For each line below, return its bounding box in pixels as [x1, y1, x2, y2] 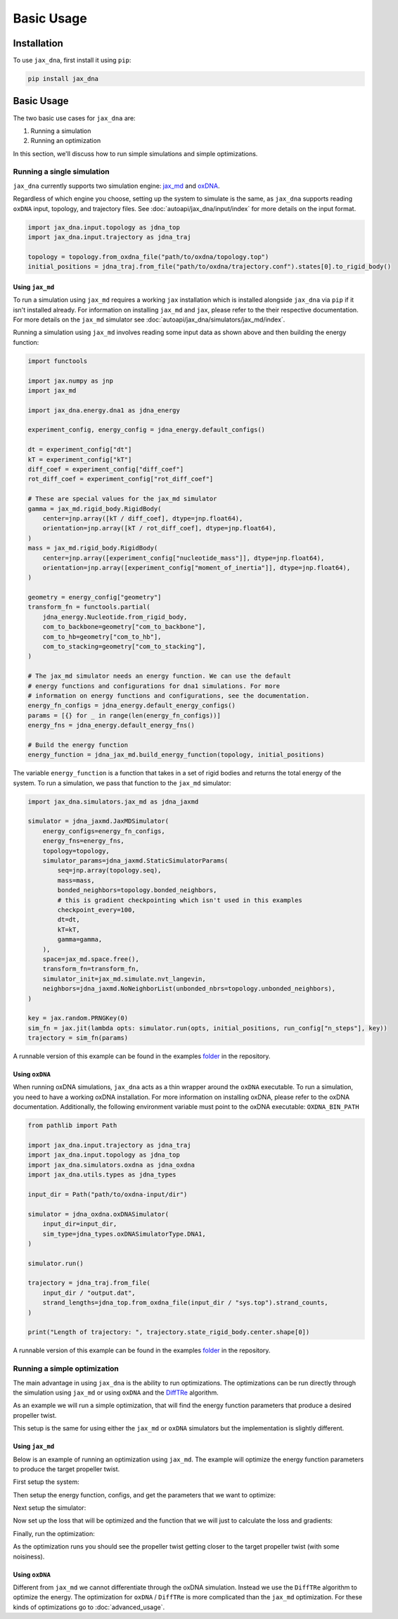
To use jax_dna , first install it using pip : [13, 56, 131, 65]
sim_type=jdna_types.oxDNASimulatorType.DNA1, [42, 1230, 207, 1238]
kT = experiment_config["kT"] [27, 455, 132, 464]
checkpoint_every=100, [57, 906, 136, 914]
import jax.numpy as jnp [27, 376, 114, 385]
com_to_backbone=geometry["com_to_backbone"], [42, 623, 207, 631]
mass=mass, [57, 876, 95, 884]
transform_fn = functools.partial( [27, 603, 150, 611]
